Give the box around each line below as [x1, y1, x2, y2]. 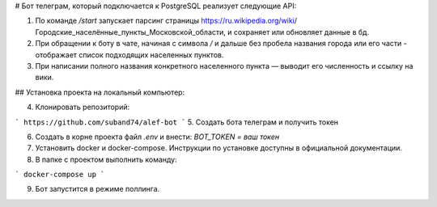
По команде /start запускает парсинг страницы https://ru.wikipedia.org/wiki [35, 16, 295, 26]
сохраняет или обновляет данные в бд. [233, 27, 370, 36]
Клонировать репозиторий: [35, 102, 130, 112]
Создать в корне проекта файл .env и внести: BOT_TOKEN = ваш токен [35, 132, 279, 142]
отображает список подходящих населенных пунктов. [35, 49, 224, 60]
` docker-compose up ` [15, 170, 105, 180]
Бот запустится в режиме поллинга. [35, 184, 160, 194]
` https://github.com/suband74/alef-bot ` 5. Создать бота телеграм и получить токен [15, 117, 339, 127]
